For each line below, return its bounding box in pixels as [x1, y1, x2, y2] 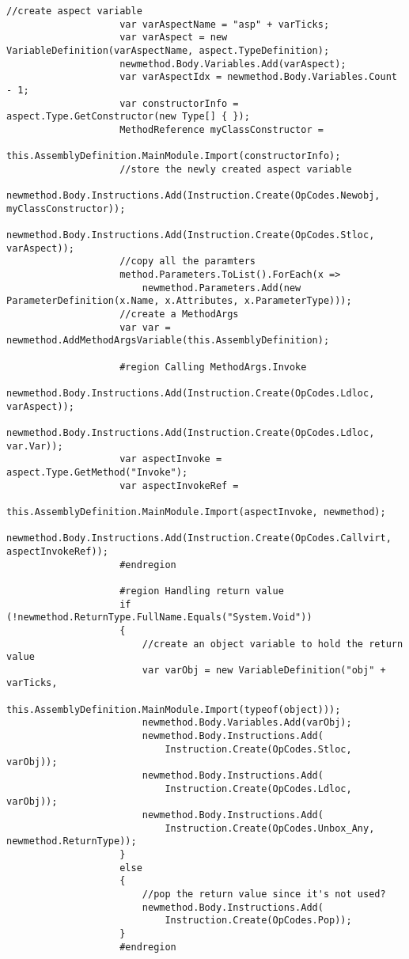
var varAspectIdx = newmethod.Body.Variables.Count [119, 71, 397, 83]
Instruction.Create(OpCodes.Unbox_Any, [165, 822, 375, 834]
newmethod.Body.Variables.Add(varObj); [142, 717, 352, 729]
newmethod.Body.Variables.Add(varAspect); [119, 58, 347, 70]
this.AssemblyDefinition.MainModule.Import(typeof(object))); [6, 703, 341, 715]
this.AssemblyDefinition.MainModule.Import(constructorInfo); [6, 150, 341, 162]
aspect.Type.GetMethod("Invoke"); [6, 466, 188, 478]
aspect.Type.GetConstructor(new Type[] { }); [6, 111, 250, 123]
